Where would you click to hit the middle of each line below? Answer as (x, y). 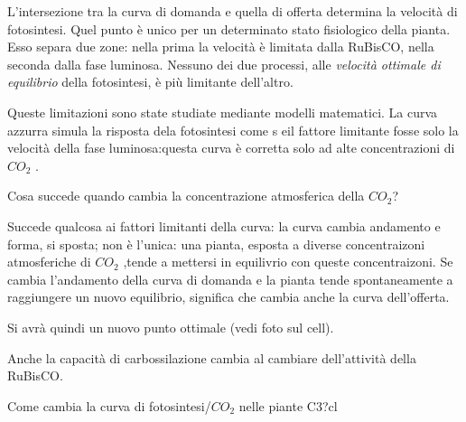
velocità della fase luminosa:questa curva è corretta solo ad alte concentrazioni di (231, 148)
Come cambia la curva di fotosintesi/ (109, 405)
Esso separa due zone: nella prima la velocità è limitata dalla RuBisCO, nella (221, 47)
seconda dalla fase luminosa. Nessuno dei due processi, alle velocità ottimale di (224, 64)
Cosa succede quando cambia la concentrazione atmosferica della (186, 196)
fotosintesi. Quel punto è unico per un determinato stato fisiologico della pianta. (229, 28)
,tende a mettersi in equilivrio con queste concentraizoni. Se (288, 262)
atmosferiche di (49, 262)
